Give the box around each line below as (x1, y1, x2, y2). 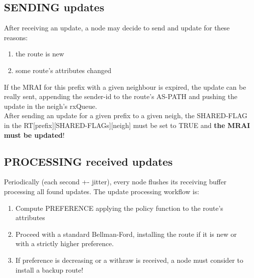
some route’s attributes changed (15, 65, 111, 75)
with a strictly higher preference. (15, 238, 114, 249)
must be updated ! (4, 129, 65, 140)
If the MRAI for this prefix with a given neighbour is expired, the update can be (4, 81, 246, 92)
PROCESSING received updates (4, 153, 173, 169)
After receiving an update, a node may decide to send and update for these (4, 23, 230, 33)
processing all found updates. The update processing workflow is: (4, 186, 200, 196)
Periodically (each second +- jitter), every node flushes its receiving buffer (4, 177, 227, 187)
